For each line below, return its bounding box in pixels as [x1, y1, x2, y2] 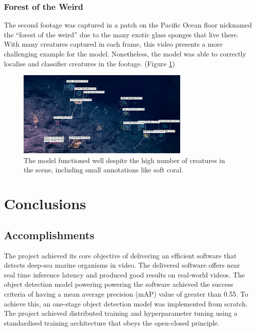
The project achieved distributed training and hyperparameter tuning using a [4, 308, 238, 318]
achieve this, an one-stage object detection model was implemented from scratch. [4, 298, 248, 308]
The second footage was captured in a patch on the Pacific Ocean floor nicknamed [4, 20, 252, 30]
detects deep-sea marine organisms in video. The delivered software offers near [4, 260, 240, 270]
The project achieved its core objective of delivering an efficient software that [4, 250, 237, 260]
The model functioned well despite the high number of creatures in [24, 155, 225, 165]
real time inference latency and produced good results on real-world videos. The [4, 269, 245, 279]
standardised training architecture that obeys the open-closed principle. [4, 317, 220, 328]
